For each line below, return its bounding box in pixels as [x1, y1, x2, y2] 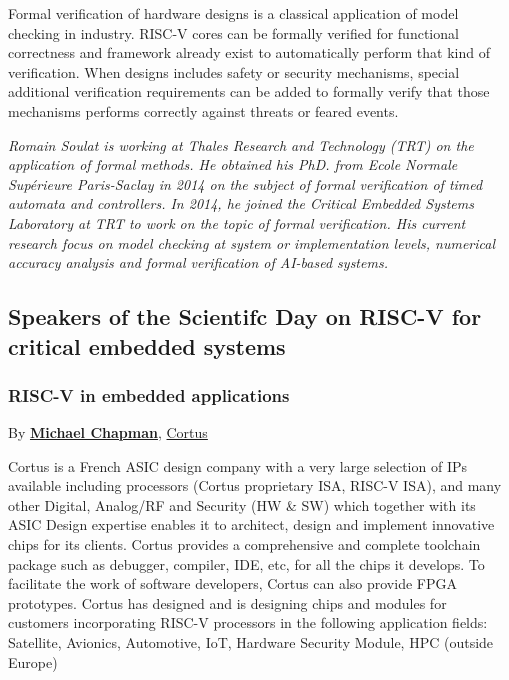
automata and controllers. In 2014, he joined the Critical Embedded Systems [8, 193, 474, 214]
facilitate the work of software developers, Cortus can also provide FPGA [8, 573, 457, 594]
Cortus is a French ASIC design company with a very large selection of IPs [8, 455, 468, 476]
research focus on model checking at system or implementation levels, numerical [8, 232, 496, 253]
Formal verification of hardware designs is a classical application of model [8, 3, 459, 23]
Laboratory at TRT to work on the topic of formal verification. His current [8, 212, 466, 233]
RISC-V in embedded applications [8, 382, 290, 407]
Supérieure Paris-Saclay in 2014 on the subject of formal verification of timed [8, 173, 483, 194]
